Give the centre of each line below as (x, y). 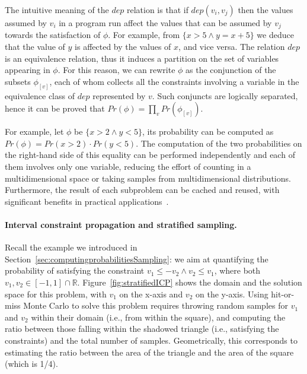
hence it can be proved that (55, 108)
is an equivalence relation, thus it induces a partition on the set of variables (142, 58)
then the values (266, 9)
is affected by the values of (123, 47)
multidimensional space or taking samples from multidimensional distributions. (148, 178)
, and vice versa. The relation (232, 47)
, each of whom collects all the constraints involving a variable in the (174, 81)
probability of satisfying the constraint (75, 270)
